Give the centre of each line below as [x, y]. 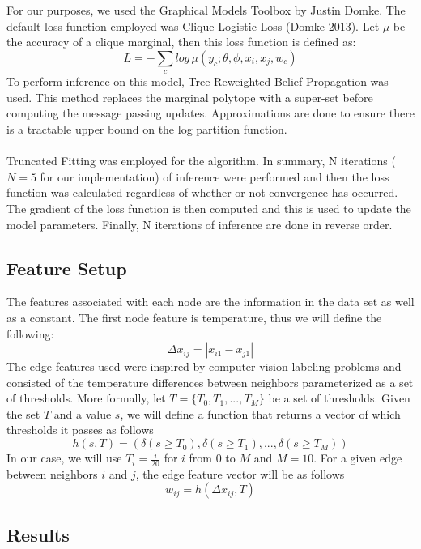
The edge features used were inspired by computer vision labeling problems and [204, 366]
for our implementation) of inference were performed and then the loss [215, 176]
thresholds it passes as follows [80, 430]
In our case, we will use [64, 458]
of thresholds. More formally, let [86, 398]
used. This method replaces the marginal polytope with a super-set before [190, 97]
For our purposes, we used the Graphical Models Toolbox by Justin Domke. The [206, 10]
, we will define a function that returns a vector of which [260, 413]
